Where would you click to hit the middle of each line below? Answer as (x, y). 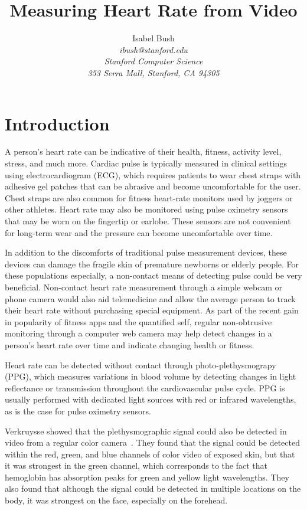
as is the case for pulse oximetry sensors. (78, 411)
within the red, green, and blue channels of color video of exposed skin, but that (150, 454)
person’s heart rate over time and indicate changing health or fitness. (130, 344)
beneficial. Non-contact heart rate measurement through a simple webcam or (144, 287)
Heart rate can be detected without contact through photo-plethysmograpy (141, 364)
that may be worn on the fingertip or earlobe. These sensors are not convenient (148, 221)
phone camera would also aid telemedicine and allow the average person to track (150, 298)
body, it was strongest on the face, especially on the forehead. (116, 500)
